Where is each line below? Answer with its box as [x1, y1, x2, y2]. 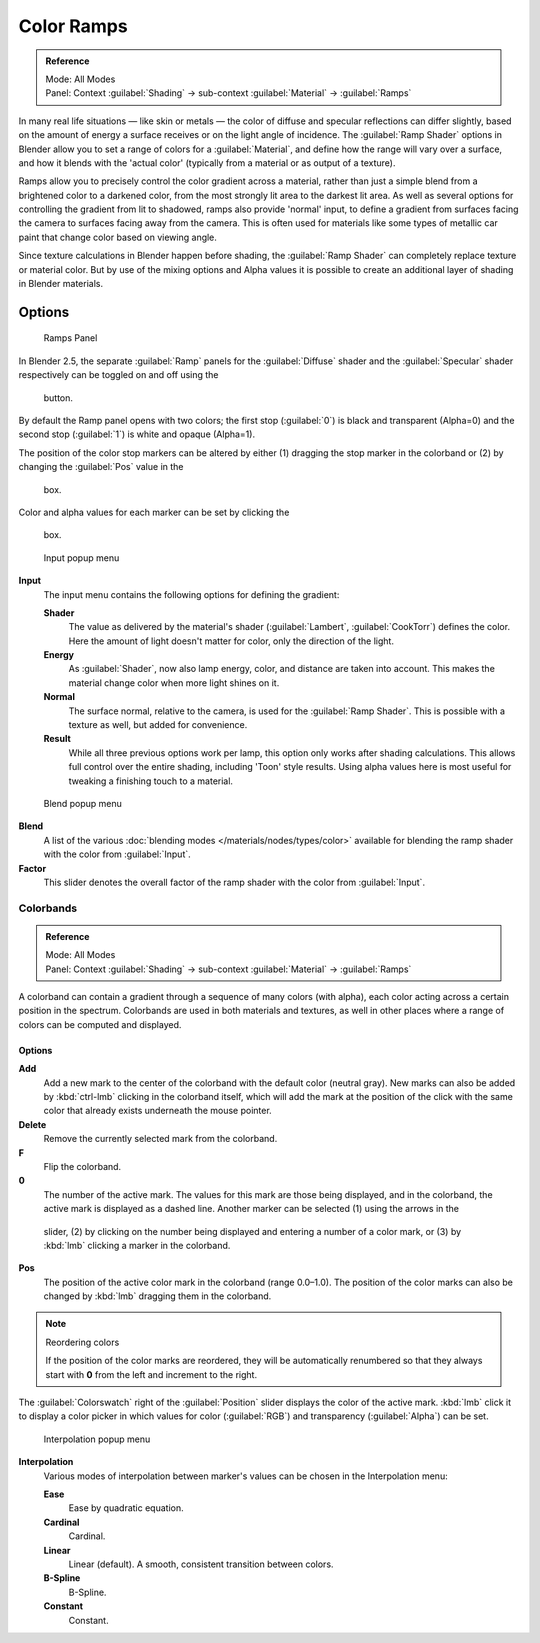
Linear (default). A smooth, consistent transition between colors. [68, 1558, 334, 1570]
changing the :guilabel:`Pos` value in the [18, 461, 184, 473]
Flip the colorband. [43, 1160, 122, 1172]
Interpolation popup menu [43, 1433, 151, 1445]
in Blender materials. [18, 278, 104, 290]
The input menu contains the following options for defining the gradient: [43, 588, 340, 600]
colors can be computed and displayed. [18, 1018, 182, 1030]
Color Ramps [18, 15, 129, 37]
